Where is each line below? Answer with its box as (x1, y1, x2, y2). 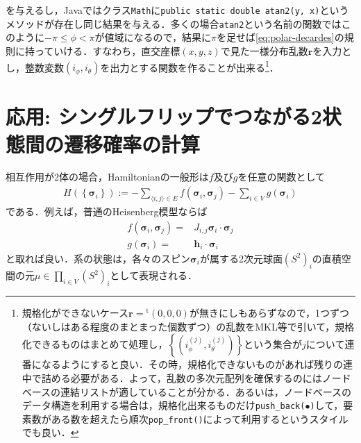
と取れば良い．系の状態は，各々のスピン (6, 251, 190, 265)
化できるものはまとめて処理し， (22, 337, 168, 351)
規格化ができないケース (22, 306, 129, 320)
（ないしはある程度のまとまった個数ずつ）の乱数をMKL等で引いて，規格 (22, 319, 355, 333)
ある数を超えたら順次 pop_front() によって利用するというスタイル (51, 411, 349, 426)
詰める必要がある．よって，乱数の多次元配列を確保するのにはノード (41, 370, 351, 385)
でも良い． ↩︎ (22, 425, 79, 440)
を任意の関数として (237, 169, 326, 184)
